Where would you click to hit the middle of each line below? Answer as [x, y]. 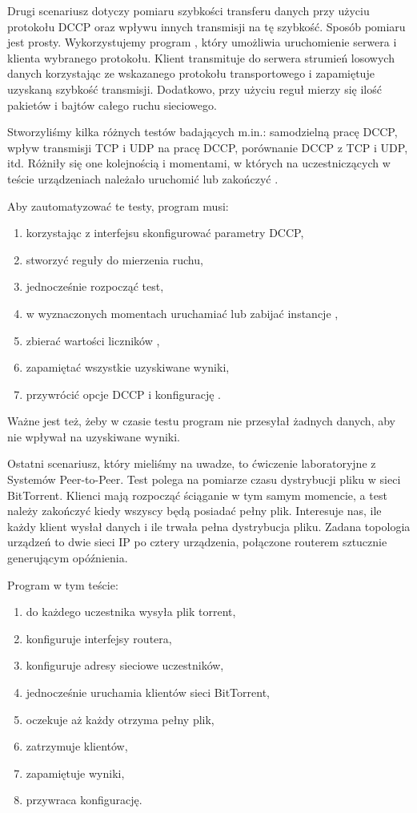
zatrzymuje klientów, [77, 746]
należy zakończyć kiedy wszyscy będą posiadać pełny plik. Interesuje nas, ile [194, 511]
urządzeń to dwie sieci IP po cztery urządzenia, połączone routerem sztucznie [197, 542]
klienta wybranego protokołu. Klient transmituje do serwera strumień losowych [201, 57]
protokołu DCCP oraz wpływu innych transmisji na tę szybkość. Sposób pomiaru [206, 26]
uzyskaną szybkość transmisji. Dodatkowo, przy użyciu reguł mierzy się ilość [194, 89]
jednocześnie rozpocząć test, [95, 286]
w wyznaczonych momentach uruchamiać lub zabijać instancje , [182, 313]
